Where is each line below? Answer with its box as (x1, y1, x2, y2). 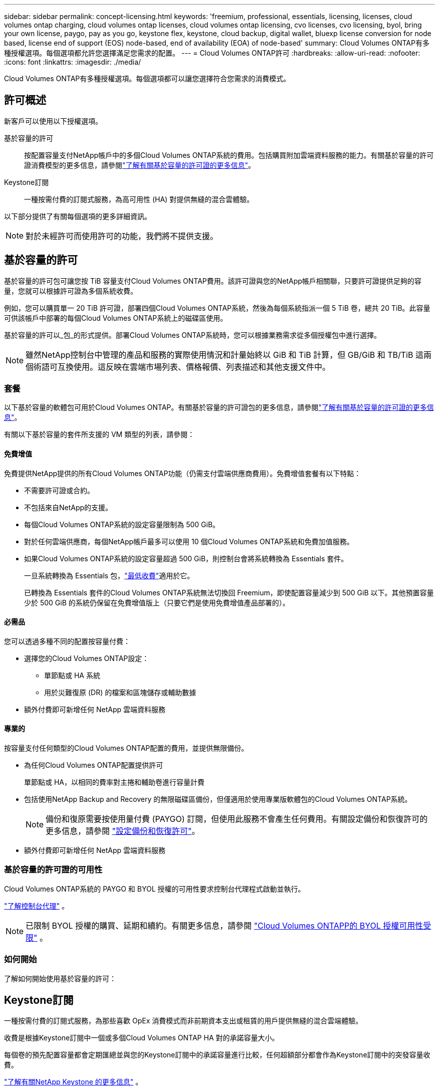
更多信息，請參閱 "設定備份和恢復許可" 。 (46, 826, 200, 836)
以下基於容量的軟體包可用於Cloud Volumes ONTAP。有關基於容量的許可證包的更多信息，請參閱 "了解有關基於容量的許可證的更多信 (4, 403, 434, 412)
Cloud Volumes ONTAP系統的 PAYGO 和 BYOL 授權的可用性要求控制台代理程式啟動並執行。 (4, 884, 305, 893)
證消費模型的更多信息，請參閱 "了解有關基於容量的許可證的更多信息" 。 (24, 160, 256, 169)
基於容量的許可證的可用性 (4, 864, 103, 875)
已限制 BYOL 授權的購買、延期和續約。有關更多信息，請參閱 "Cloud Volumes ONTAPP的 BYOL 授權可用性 (26, 920, 423, 931)
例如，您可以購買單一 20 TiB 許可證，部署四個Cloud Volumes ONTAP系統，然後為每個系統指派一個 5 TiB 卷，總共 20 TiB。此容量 (4, 303, 430, 312)
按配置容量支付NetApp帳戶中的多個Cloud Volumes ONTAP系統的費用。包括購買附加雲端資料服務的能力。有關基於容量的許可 (24, 150, 434, 159)
